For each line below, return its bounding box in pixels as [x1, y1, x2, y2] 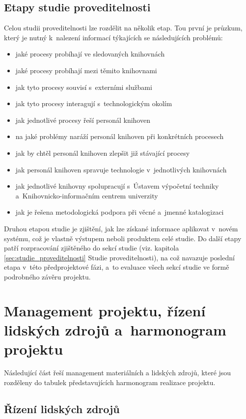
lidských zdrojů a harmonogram [4, 319, 226, 339]
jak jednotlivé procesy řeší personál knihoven [15, 114, 150, 125]
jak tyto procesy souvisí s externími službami [15, 82, 152, 92]
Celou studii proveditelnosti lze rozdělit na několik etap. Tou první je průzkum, [4, 23, 243, 33]
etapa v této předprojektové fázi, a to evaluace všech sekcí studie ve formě [4, 262, 229, 272]
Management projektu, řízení [4, 300, 206, 320]
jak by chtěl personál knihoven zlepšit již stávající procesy [15, 147, 190, 158]
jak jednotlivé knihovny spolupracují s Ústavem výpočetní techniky [15, 181, 219, 191]
